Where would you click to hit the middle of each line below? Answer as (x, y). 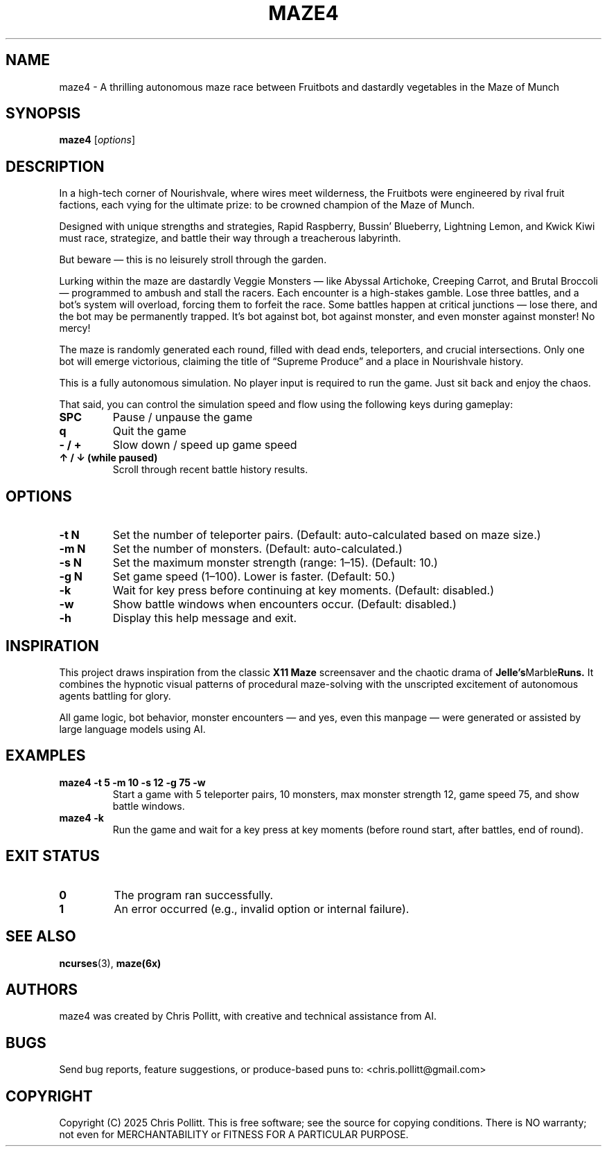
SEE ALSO (41, 937)
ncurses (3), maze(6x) (110, 963)
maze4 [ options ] (97, 140)
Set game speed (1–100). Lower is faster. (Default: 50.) (254, 577)
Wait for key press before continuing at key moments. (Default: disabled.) (303, 591)
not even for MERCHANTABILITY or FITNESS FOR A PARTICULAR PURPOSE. (234, 1135)
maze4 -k (81, 817)
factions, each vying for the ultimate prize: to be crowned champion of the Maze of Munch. (267, 205)
